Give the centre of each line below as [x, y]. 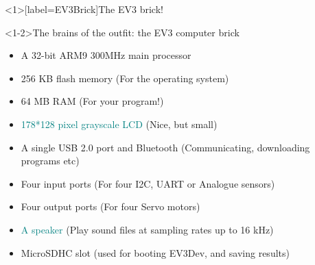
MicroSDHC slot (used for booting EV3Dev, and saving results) [155, 252]
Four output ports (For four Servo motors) [110, 206]
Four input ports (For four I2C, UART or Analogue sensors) [148, 183]
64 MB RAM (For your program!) [92, 101]
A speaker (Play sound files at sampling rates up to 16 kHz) [147, 229]
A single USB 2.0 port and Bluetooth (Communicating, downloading [165, 147]
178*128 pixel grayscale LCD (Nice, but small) [119, 124]
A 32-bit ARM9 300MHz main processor [106, 55]
